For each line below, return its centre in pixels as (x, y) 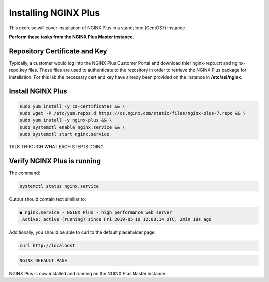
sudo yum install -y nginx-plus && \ (66, 120)
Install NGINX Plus (38, 91)
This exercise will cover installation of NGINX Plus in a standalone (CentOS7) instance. (98, 28)
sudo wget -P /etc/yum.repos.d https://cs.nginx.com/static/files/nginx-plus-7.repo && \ (133, 113)
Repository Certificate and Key (58, 51)
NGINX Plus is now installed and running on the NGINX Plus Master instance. (88, 273)
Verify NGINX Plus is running (55, 161)
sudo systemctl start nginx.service (65, 134)
